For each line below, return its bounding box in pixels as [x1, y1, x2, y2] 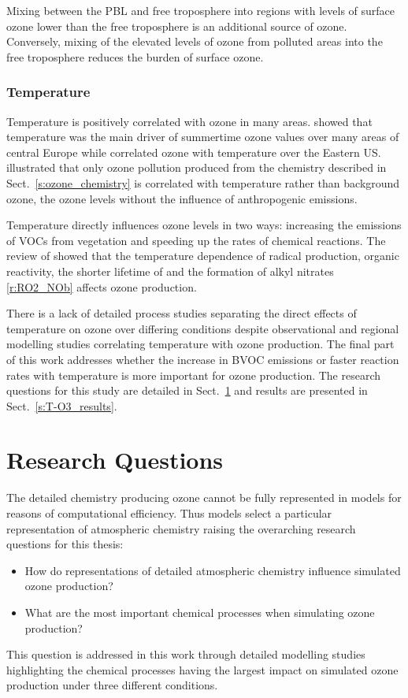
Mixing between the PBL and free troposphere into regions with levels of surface [6, 2, 395, 18]
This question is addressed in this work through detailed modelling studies [6, 646, 365, 663]
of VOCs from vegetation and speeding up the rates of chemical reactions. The [6, 232, 386, 248]
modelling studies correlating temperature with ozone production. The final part [6, 336, 395, 352]
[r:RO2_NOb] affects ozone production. [6, 278, 197, 295]
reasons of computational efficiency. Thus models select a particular [6, 505, 332, 521]
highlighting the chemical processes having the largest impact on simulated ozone [6, 661, 399, 678]
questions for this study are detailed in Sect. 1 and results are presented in [6, 382, 368, 399]
